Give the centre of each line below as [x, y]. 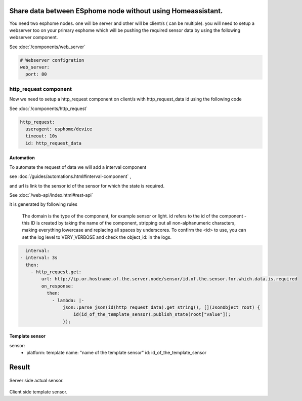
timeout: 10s [41, 136]
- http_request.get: [56, 272]
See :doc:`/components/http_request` [49, 108]
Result [20, 367]
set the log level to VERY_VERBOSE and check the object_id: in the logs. [97, 237]
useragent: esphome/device [59, 129]
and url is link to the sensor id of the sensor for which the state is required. [87, 186]
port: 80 [36, 74]
